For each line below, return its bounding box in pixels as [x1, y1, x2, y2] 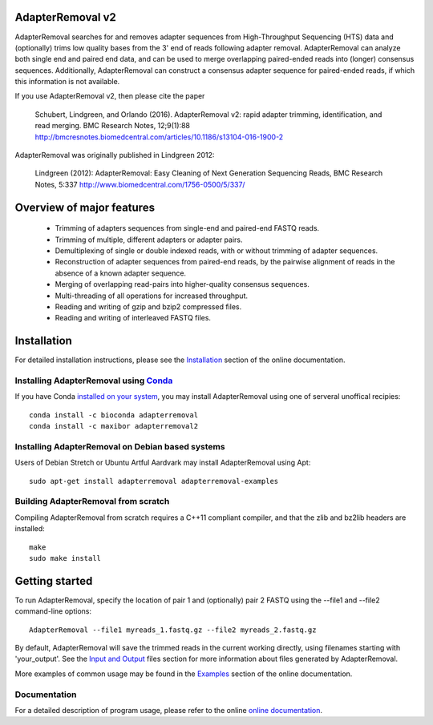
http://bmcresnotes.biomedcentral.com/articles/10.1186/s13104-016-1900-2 [34, 132, 284, 142]
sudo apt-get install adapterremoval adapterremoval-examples [29, 477, 279, 485]
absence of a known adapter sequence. [55, 268, 187, 278]
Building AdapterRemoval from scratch [14, 496, 170, 507]
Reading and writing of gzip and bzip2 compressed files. [55, 301, 242, 312]
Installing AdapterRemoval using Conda [14, 375, 173, 386]
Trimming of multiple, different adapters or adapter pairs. [55, 235, 244, 244]
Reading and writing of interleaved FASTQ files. [55, 313, 212, 323]
